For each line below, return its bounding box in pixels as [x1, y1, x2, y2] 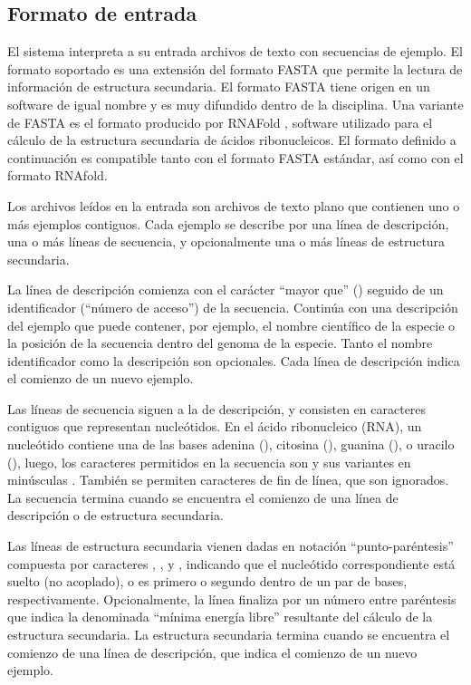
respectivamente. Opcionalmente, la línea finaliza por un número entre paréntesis [7, 589, 457, 608]
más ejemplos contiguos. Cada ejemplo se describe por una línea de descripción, [7, 214, 449, 233]
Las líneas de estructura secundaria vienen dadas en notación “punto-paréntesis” [7, 536, 454, 555]
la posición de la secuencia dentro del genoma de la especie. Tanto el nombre [7, 333, 433, 352]
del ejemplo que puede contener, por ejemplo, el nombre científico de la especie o [7, 315, 456, 334]
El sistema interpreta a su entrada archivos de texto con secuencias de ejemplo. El [7, 42, 464, 61]
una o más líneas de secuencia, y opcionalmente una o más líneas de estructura [7, 232, 446, 251]
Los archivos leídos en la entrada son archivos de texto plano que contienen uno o [7, 196, 460, 215]
